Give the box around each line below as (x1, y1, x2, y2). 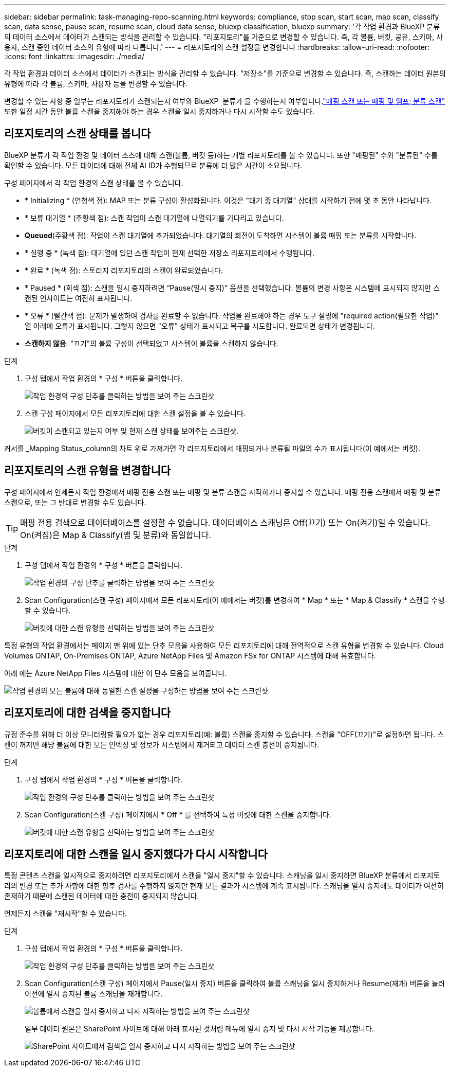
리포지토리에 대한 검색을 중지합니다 (4, 706, 171, 720)
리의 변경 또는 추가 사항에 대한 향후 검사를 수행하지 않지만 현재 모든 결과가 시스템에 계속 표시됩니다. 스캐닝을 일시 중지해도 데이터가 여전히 (4, 881, 444, 890)
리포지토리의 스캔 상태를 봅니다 (4, 127, 151, 140)
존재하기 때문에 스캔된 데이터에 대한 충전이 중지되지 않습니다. (4, 891, 199, 901)
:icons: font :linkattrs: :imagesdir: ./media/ (4, 52, 145, 61)
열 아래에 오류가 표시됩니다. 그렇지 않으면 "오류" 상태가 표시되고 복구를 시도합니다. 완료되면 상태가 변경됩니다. (25, 321, 375, 330)
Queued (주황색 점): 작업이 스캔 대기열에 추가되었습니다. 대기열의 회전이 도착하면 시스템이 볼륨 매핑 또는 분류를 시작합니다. (25, 230, 417, 240)
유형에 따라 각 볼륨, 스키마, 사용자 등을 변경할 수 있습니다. (4, 79, 188, 88)
